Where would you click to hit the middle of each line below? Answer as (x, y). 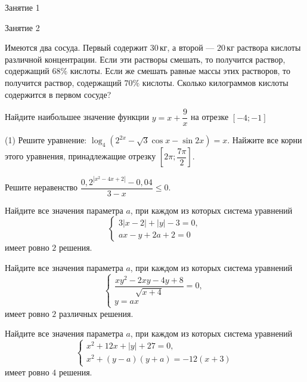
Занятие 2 (22, 27)
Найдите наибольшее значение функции (77, 117)
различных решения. (96, 313)
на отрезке (210, 117)
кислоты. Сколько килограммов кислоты (215, 82)
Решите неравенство (41, 187)
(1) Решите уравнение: (46, 140)
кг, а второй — (187, 47)
